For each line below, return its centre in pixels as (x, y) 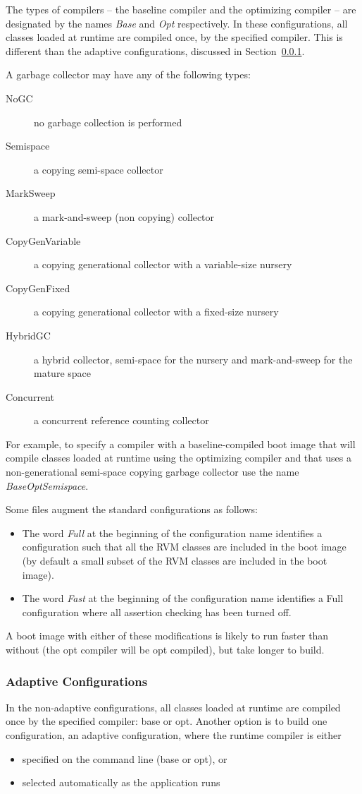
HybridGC (28, 335)
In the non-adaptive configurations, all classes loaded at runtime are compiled (173, 707)
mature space (62, 373)
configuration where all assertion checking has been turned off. (157, 612)
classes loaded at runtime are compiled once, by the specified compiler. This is (174, 37)
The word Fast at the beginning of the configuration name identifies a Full (183, 598)
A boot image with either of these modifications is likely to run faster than (167, 636)
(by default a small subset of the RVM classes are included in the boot (175, 561)
